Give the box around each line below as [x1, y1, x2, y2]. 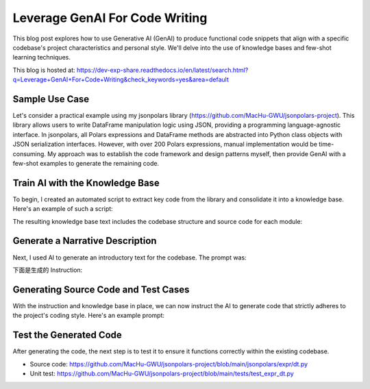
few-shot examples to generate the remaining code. [12, 159, 160, 167]
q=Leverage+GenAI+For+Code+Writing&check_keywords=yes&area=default [12, 75, 229, 84]
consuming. [12, 149, 46, 158]
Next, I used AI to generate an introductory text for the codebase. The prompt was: [12, 253, 247, 262]
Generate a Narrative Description [12, 235, 157, 247]
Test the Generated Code [12, 329, 123, 341]
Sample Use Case [12, 93, 90, 105]
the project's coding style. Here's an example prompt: [12, 312, 164, 320]
